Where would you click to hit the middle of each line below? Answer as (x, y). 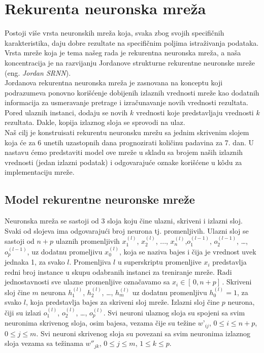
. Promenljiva (90, 262)
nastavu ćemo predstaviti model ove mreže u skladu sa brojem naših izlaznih (124, 152)
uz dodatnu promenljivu (170, 292)
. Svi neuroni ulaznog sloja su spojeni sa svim (174, 312)
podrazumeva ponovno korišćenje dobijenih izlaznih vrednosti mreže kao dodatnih (132, 92)
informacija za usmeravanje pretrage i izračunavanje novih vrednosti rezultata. (126, 102)
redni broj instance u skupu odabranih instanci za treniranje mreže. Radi (118, 271)
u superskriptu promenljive (159, 262)
